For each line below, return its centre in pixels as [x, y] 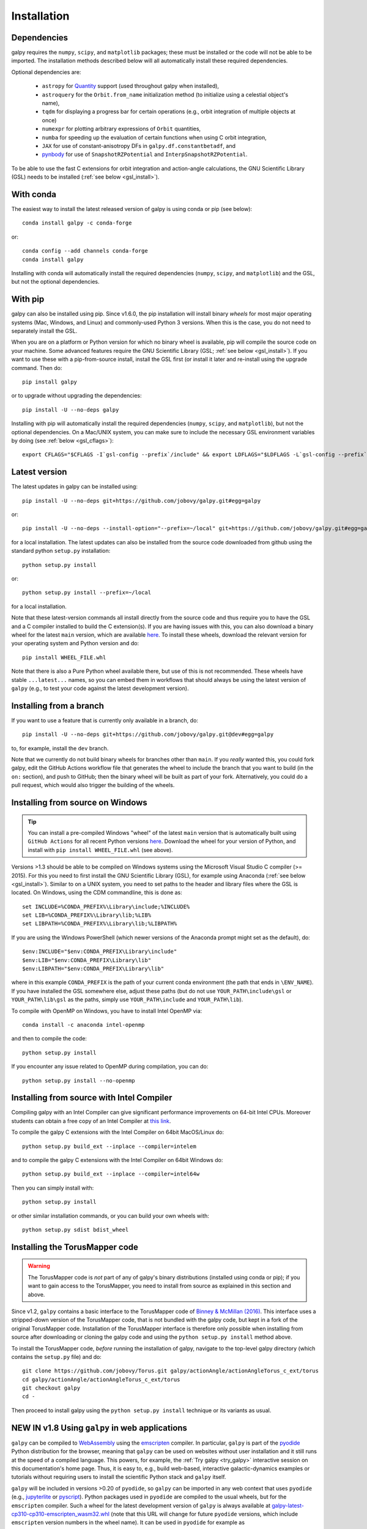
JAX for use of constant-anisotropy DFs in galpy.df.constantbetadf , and [139, 146]
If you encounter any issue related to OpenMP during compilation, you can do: [110, 1067]
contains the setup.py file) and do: [57, 1357]
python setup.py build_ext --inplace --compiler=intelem [109, 1146]
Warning [39, 1266]
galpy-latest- [288, 1505]
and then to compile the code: [49, 1038]
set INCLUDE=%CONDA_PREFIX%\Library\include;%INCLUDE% [106, 906]
